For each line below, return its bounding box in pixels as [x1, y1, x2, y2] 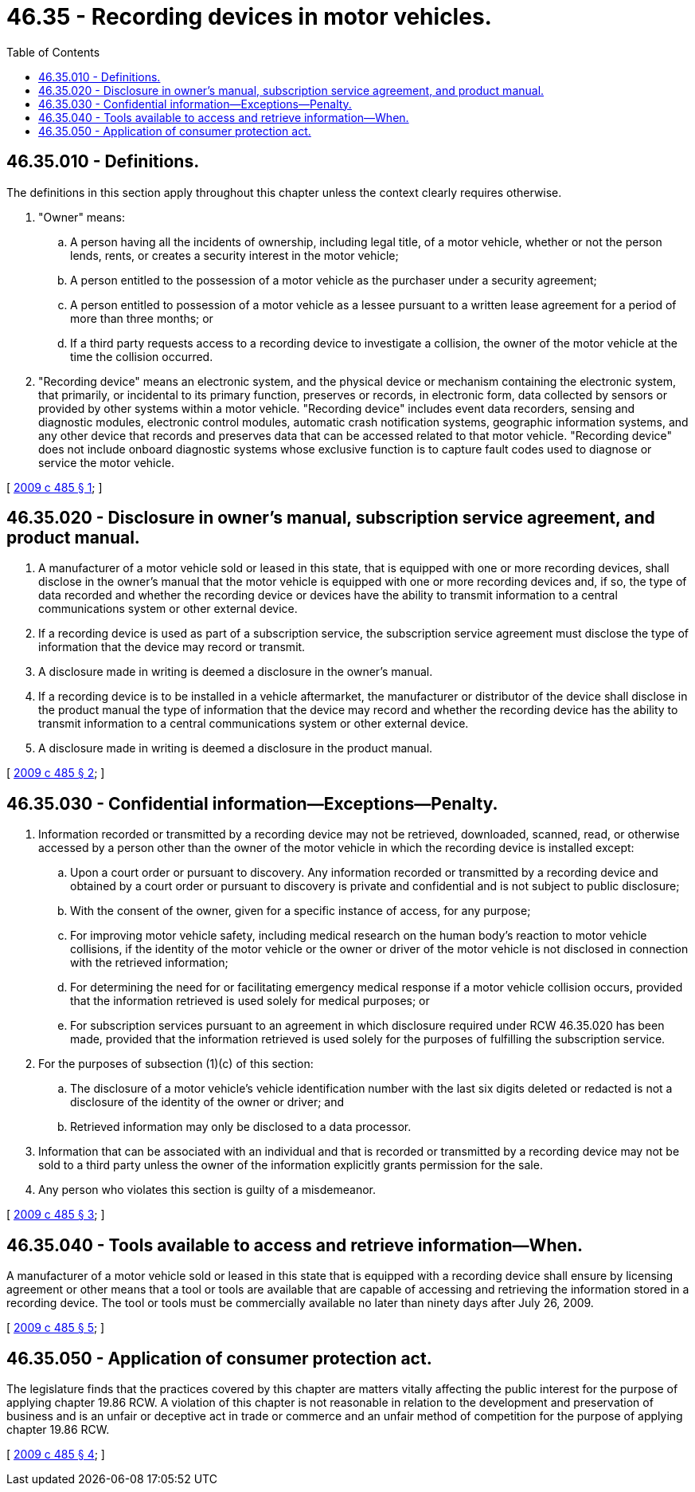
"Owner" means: [38, 210, 125, 224]
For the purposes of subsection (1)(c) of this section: [38, 1057, 314, 1071]
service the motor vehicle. [38, 455, 175, 469]
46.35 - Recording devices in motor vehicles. [6, 3, 492, 30]
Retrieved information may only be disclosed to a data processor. [70, 1120, 412, 1134]
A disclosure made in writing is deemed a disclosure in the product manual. [38, 741, 433, 756]
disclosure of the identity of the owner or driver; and [70, 1095, 345, 1109]
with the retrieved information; [70, 956, 228, 970]
